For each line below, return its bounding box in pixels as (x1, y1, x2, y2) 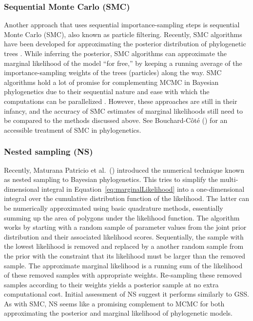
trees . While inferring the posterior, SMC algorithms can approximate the (4, 48, 227, 58)
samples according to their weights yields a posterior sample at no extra (4, 279, 219, 289)
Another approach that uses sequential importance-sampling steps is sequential (4, 20, 240, 30)
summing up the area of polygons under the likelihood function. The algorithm (4, 212, 240, 222)
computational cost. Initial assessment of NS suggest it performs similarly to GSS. (4, 289, 249, 299)
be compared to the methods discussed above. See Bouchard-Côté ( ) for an (4, 115, 228, 125)
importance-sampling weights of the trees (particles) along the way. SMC (4, 67, 222, 78)
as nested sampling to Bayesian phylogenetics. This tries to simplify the (4, 174, 218, 184)
